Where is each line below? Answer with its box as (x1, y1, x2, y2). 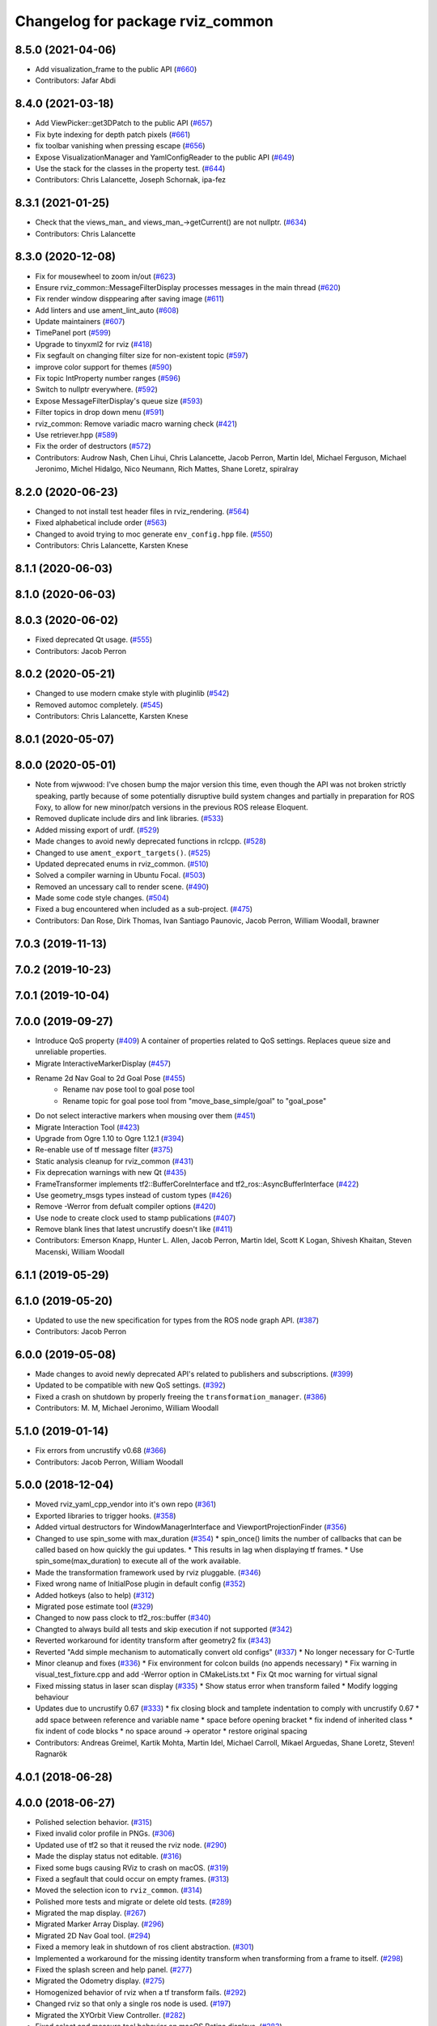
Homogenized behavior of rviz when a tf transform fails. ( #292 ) (35, 1987, 247, 1997)
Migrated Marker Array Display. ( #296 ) (35, 1919, 165, 1929)
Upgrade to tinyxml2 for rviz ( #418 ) (35, 339, 153, 348)
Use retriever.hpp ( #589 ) (35, 430, 118, 439)
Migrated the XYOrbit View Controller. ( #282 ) (35, 2010, 186, 2020)
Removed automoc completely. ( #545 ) (35, 699, 163, 709)
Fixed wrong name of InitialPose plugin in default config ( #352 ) (35, 1579, 246, 1588)
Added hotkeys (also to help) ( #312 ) (35, 1590, 155, 1600)
